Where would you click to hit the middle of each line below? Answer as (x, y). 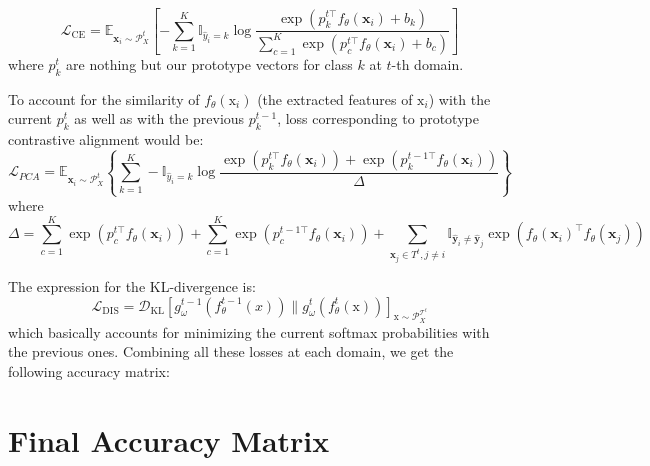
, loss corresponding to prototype (378, 118)
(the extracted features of (335, 98)
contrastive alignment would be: (106, 139)
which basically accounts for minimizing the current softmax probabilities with (249, 331)
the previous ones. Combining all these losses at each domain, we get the (231, 351)
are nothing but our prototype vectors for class (209, 63)
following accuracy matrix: (89, 370)
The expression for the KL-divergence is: (132, 285)
